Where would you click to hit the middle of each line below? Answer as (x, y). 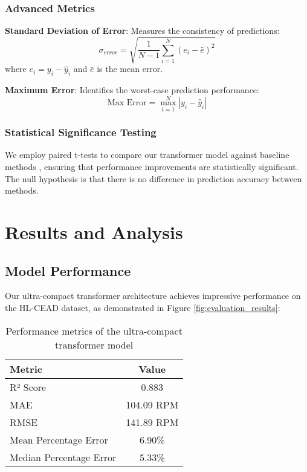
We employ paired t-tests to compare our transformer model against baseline (147, 155)
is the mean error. (130, 69)
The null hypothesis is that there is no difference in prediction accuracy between (153, 178)
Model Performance (68, 270)
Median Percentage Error (63, 457)
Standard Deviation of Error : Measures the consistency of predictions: (142, 31)
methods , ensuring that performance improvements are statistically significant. (152, 166)
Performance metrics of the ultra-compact (94, 330)
